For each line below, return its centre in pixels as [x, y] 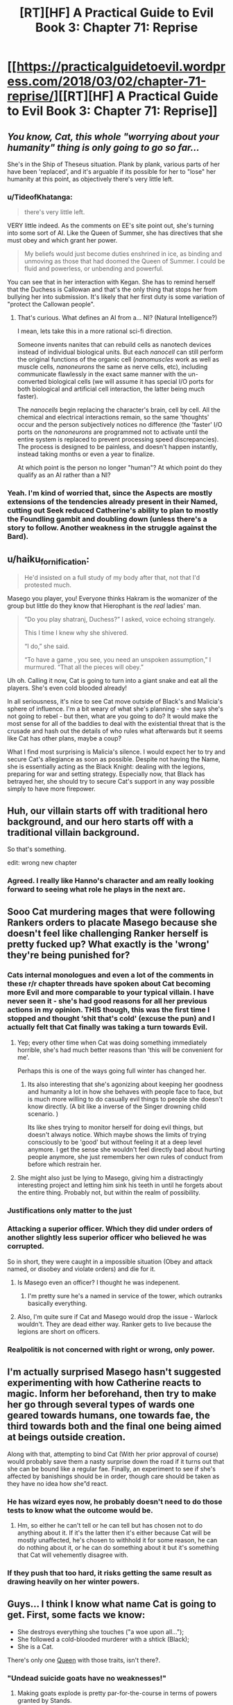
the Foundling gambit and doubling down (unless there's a [107, 519]
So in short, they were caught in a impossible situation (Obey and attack [110, 1261]
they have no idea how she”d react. [58, 1483]
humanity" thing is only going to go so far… [103, 147]
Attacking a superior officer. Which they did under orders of [110, 1229]
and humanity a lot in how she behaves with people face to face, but [125, 1091]
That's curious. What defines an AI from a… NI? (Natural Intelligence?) [117, 318]
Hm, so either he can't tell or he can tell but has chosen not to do [110, 1525]
